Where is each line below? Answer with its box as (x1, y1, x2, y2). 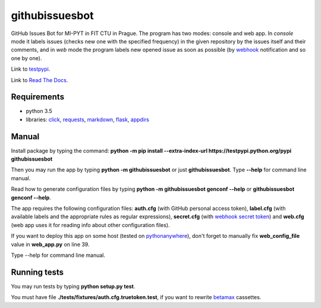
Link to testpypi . (11, 65, 51, 73)
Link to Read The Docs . (11, 76, 68, 83)
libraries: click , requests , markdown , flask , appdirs (26, 116, 150, 123)
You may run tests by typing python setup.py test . (11, 282, 136, 290)
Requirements (11, 92, 65, 102)
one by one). (11, 54, 42, 62)
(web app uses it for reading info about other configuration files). (11, 221, 170, 228)
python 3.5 (26, 108, 53, 115)
